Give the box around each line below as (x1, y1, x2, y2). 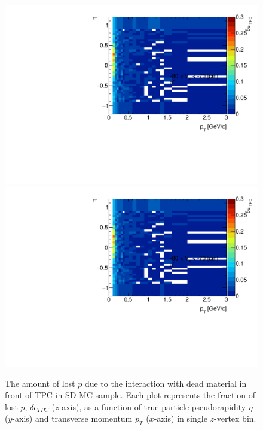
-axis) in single (154, 412, 207, 425)
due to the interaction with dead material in (84, 377, 247, 389)
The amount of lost (5, 377, 75, 389)
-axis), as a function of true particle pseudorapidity (59, 400, 246, 413)
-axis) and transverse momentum (12, 412, 133, 425)
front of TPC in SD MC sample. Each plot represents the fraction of (5, 389, 256, 401)
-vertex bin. (214, 412, 256, 425)
